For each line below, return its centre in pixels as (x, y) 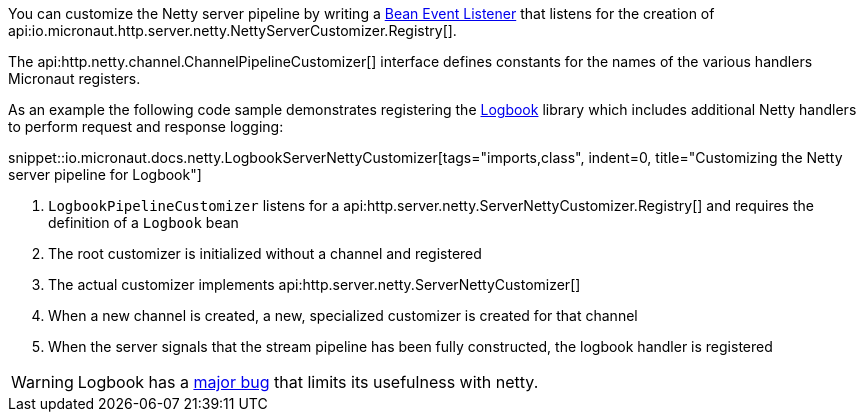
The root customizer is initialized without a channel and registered (265, 253)
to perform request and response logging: (146, 126)
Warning (42, 382)
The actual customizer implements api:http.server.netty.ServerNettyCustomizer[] (314, 284)
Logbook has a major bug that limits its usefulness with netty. (308, 382)
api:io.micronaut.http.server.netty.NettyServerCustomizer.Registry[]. (232, 30)
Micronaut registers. (74, 78)
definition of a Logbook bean (143, 222)
